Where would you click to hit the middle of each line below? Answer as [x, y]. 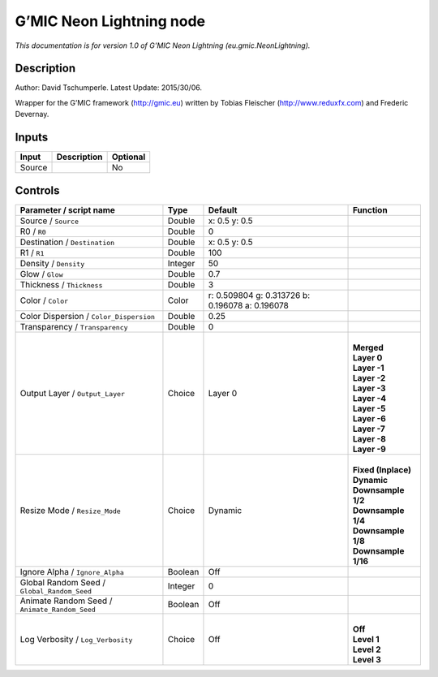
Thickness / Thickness [61, 284]
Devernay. [32, 114]
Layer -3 [369, 388]
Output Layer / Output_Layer [73, 393]
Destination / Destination [67, 242]
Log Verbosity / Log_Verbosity [76, 639]
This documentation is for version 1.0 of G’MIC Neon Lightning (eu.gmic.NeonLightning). [163, 45]
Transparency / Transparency [74, 326]
